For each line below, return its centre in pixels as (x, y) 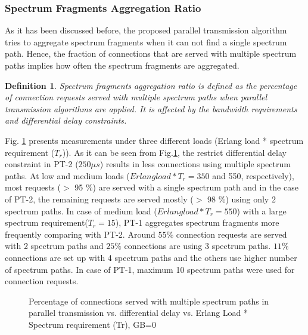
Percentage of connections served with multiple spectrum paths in (149, 301)
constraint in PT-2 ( (42, 164)
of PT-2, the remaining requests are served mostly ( (99, 199)
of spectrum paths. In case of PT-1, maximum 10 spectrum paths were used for (150, 269)
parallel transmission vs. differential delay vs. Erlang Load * (139, 313)
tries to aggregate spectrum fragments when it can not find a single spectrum (146, 42)
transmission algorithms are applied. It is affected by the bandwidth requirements (151, 108)
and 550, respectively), (253, 175)
